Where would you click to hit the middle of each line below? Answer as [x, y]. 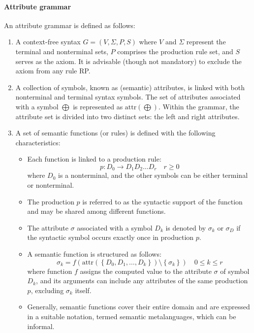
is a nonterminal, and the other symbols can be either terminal [153, 175]
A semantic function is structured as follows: [94, 253]
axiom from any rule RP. [53, 71]
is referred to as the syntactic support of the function [162, 201]
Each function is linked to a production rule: [94, 159]
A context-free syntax [48, 42]
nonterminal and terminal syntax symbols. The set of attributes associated [128, 97]
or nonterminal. [51, 184]
